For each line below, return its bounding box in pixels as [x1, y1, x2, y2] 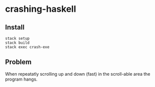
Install [5, 23, 25, 31]
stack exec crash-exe [5, 45, 50, 50]
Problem [5, 58, 32, 66]
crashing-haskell [5, 3, 77, 15]
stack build [5, 40, 30, 45]
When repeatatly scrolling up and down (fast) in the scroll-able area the [5, 71, 151, 77]
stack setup [5, 36, 30, 41]
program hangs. [5, 76, 38, 82]
